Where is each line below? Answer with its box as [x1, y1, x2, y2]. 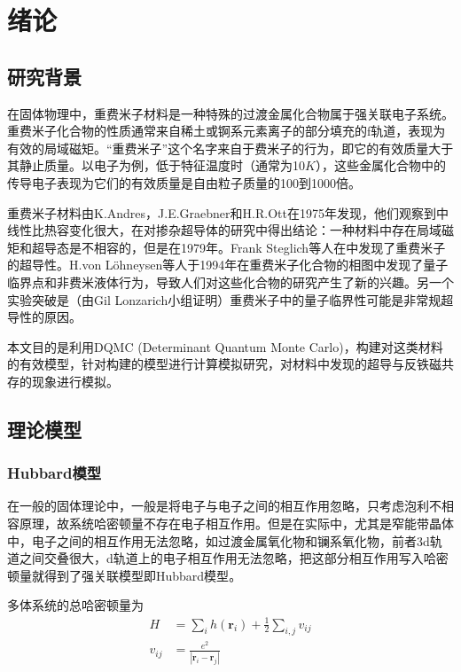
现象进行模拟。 [31, 371, 119, 390]
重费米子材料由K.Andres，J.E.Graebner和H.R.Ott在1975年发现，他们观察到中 [7, 203, 449, 222]
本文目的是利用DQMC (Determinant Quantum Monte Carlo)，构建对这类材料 [7, 337, 443, 356]
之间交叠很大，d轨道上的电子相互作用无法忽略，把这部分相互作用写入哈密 [19, 549, 449, 567]
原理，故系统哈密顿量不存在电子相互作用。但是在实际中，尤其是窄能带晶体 [19, 514, 454, 533]
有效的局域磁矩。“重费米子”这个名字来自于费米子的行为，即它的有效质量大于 [7, 138, 454, 157]
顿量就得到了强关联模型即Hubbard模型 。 [7, 566, 242, 584]
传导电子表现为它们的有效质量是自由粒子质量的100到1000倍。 [7, 173, 361, 191]
